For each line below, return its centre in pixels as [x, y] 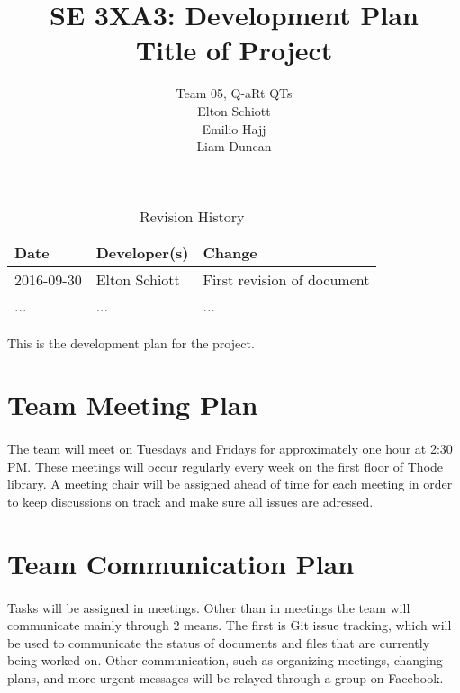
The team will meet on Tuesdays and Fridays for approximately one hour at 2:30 [230, 449]
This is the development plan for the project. [131, 342]
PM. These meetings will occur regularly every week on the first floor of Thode [225, 466]
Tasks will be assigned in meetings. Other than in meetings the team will [209, 607]
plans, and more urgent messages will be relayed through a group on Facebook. [225, 677]
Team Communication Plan [181, 563]
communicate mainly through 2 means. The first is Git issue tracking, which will [230, 625]
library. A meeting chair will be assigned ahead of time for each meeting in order [230, 484]
